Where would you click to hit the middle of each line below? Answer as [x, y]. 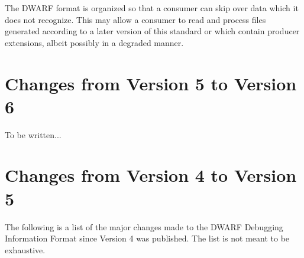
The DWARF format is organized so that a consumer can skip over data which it [152, 8]
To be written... [33, 134]
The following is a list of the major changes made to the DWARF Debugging [144, 226]
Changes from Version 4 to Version [151, 175]
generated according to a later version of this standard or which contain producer [152, 31]
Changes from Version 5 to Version [151, 83]
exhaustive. [25, 249]
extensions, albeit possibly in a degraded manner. [94, 42]
